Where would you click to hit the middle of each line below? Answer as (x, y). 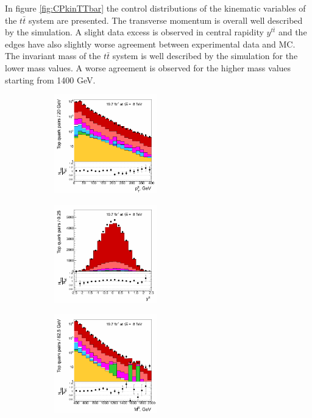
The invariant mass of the (53, 56)
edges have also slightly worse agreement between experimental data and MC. (150, 44)
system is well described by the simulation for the (205, 56)
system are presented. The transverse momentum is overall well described (165, 20)
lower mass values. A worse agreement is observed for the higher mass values (148, 67)
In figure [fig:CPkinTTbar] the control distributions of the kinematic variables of (155, 8)
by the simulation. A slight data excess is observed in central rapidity (134, 32)
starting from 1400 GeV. (50, 80)
